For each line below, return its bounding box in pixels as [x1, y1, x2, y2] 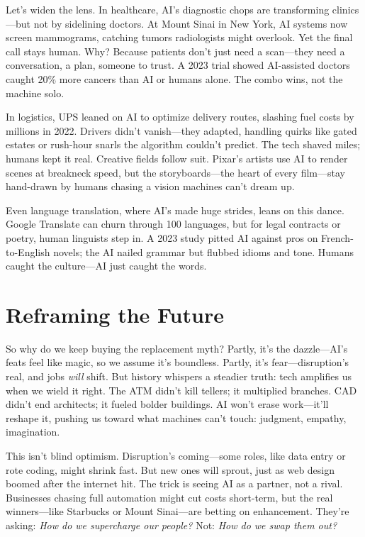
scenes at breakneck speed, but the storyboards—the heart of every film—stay [6, 165, 345, 179]
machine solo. [6, 85, 64, 100]
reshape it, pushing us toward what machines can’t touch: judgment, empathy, [6, 410, 347, 425]
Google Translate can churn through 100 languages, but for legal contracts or [6, 216, 341, 231]
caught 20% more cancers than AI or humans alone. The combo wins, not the [6, 71, 343, 86]
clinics [332, 2, 359, 16]
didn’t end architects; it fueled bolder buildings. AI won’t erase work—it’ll [6, 397, 329, 411]
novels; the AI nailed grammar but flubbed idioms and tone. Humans [53, 244, 354, 259]
